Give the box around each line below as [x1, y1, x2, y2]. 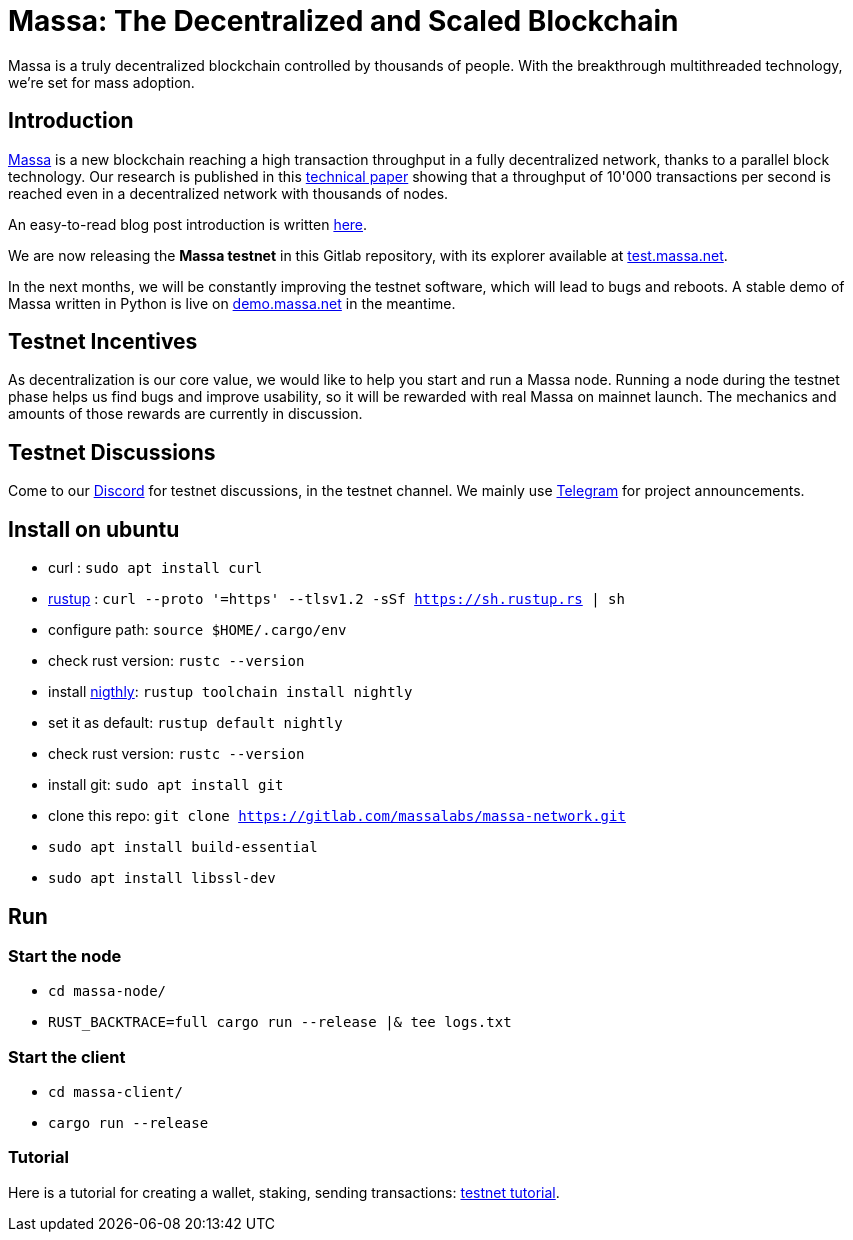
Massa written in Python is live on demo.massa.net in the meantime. [8, 294, 456, 312]
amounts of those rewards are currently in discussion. [8, 405, 363, 423]
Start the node [8, 945, 122, 966]
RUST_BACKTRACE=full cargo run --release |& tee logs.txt [48, 1014, 512, 1031]
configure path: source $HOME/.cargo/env [48, 621, 347, 639]
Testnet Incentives [8, 329, 198, 355]
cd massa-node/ [48, 983, 167, 1000]
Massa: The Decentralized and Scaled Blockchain [8, 4, 679, 38]
